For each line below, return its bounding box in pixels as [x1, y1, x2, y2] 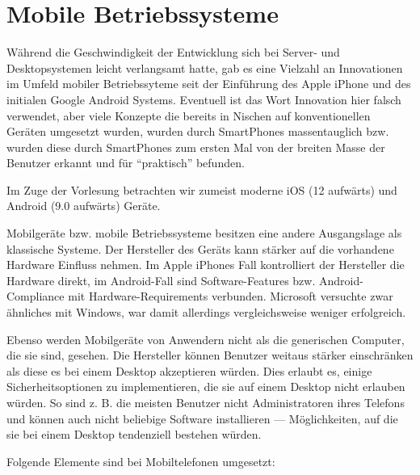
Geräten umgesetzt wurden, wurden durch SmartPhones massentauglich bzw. [6, 123, 389, 140]
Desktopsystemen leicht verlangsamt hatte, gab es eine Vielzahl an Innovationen [6, 59, 403, 76]
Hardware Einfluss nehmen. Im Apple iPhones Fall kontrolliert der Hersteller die [6, 256, 405, 273]
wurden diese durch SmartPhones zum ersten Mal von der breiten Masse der [6, 138, 385, 155]
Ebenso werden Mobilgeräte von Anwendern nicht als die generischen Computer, [6, 330, 405, 347]
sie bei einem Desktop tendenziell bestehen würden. [6, 426, 262, 443]
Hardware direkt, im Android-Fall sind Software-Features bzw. [6, 271, 316, 288]
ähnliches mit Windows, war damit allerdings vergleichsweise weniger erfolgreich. [6, 304, 406, 321]
